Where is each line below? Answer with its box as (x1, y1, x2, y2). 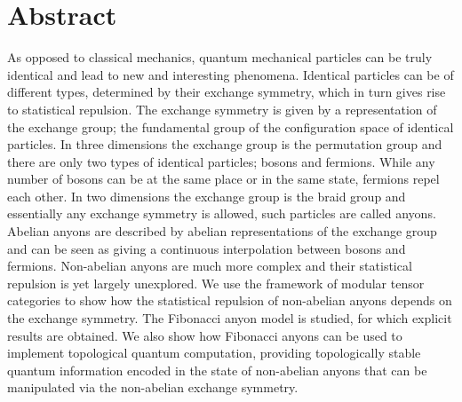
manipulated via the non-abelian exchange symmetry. (7, 378, 299, 397)
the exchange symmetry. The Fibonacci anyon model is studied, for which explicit (7, 309, 452, 327)
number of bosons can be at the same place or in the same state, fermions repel (7, 169, 440, 188)
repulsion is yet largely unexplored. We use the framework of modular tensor (7, 273, 425, 292)
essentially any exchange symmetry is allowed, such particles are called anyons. (7, 204, 436, 223)
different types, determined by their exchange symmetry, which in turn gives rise (7, 83, 446, 101)
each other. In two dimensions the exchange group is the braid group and (7, 186, 406, 205)
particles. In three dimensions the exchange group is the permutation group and (7, 135, 442, 154)
